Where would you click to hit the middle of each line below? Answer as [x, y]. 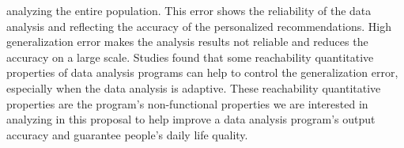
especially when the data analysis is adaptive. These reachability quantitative [194, 87]
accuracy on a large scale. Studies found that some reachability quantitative [190, 57]
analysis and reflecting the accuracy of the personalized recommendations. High [199, 26]
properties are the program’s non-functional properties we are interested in [187, 103]
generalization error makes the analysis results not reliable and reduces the [187, 42]
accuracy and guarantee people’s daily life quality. [127, 134]
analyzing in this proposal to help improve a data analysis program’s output [191, 119]
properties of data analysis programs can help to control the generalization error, [202, 72]
